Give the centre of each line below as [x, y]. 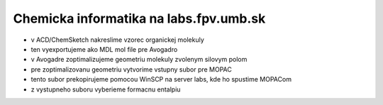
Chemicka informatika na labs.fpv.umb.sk [139, 18]
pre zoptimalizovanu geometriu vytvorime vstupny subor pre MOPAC [131, 69]
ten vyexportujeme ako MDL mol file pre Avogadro [104, 49]
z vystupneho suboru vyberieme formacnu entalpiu [106, 89]
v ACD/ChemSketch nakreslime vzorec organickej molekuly [118, 40]
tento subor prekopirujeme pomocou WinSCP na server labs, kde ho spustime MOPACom [161, 79]
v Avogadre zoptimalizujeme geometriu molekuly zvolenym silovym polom [139, 60]
